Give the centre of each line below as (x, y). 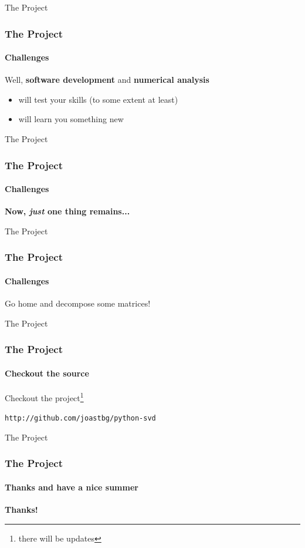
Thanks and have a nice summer (72, 487)
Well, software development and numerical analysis (107, 80)
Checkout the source (47, 373)
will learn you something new (71, 119)
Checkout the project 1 (44, 396)
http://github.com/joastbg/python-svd (80, 418)
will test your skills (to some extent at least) (98, 99)
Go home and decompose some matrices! (78, 303)
